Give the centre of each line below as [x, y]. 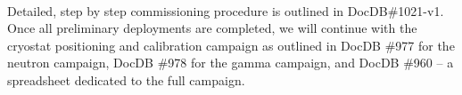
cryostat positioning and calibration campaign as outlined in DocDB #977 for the [231, 45]
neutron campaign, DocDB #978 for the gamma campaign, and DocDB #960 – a [231, 63]
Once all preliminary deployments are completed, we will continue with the [212, 28]
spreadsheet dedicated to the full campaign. [126, 79]
